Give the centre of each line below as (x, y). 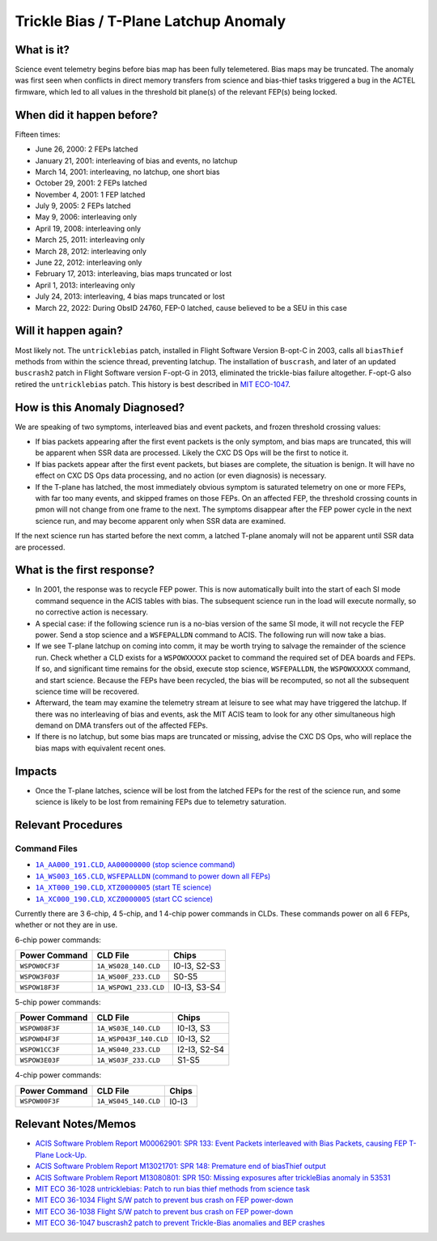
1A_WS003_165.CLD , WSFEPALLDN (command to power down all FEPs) (153, 876)
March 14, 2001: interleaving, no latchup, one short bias (127, 172)
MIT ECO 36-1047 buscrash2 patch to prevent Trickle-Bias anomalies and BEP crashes (180, 1223)
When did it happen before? (87, 115)
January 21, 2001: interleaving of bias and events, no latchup (136, 160)
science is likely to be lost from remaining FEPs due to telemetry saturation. (161, 802)
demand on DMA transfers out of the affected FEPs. (121, 725)
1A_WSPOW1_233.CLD (131, 987)
